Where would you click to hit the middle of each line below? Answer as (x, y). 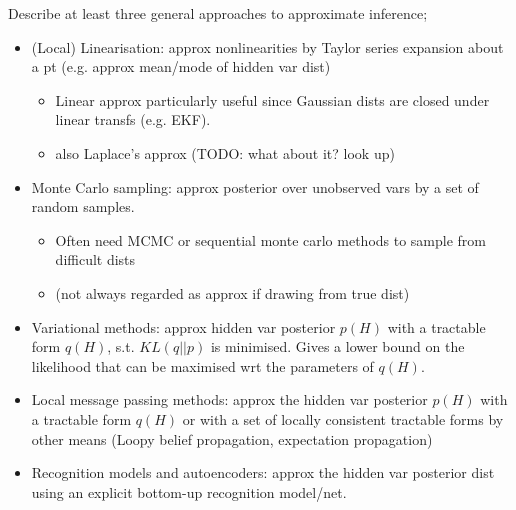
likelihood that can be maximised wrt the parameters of (202, 365)
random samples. (83, 206)
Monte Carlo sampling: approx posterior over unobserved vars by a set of (255, 186)
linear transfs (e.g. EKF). (133, 119)
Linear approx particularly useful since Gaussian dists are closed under (272, 99)
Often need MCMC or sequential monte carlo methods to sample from (271, 239)
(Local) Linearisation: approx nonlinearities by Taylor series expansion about (267, 46)
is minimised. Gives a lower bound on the (337, 346)
